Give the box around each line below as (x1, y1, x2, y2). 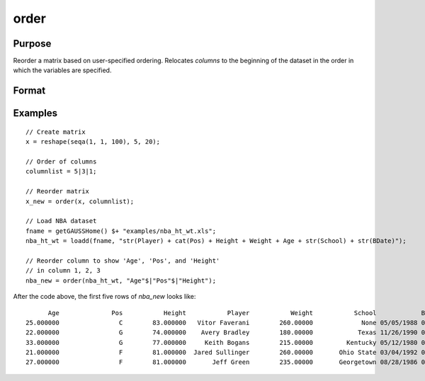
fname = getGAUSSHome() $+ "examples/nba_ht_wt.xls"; (25, 227, 216, 235)
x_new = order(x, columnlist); (25, 197, 135, 205)
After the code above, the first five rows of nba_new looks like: (13, 292, 196, 301)
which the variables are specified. (13, 66, 112, 74)
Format (13, 85, 46, 97)
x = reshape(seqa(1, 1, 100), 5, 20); (25, 138, 161, 146)
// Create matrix (25, 127, 86, 136)
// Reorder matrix (25, 188, 90, 195)
